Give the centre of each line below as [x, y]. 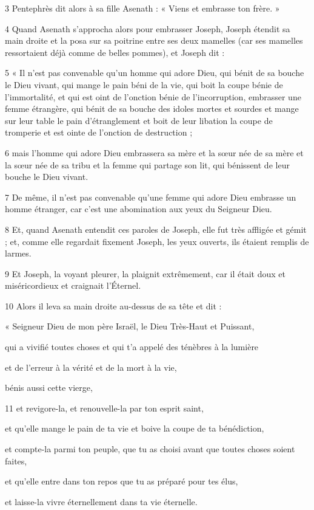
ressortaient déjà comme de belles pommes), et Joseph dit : [115, 52]
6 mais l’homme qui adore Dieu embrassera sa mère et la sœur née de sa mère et [154, 152]
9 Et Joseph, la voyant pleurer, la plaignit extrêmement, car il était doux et [145, 273]
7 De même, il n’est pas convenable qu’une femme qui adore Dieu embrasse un [151, 197]
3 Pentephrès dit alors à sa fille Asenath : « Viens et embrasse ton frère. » [142, 8]
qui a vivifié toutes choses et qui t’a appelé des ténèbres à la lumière [132, 347]
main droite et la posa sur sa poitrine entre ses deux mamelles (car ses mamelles [154, 40]
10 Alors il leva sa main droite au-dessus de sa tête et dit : [113, 305]
